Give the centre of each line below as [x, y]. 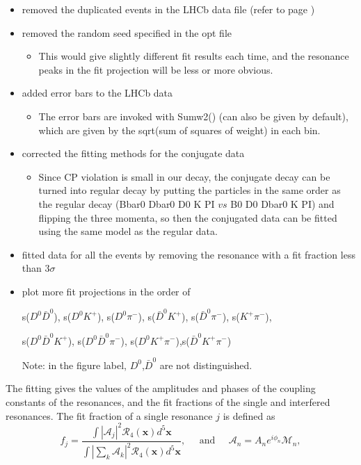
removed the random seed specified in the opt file [127, 32]
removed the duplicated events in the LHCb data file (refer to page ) [168, 9]
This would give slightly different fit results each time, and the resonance [194, 56]
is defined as [249, 415]
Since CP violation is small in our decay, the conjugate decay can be [184, 176]
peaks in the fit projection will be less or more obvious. [156, 69]
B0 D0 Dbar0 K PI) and [282, 203]
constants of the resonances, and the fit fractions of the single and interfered [168, 402]
